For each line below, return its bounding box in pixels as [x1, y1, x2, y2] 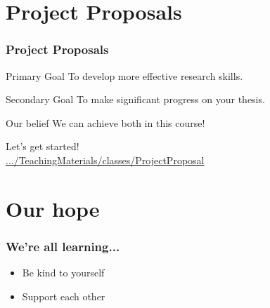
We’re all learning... [6, 237, 120, 255]
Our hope [6, 194, 100, 222]
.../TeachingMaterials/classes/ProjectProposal [6, 152, 205, 167]
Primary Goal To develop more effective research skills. [6, 68, 243, 83]
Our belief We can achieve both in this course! [6, 115, 205, 130]
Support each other [22, 288, 105, 303]
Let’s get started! [6, 139, 79, 154]
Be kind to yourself [22, 265, 105, 280]
